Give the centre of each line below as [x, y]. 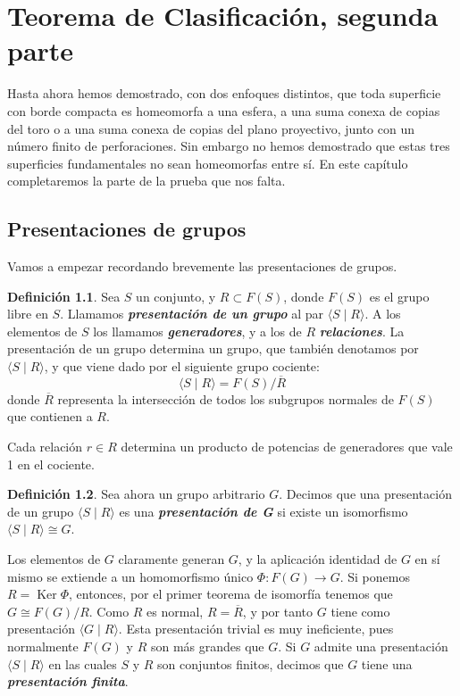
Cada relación [45, 447]
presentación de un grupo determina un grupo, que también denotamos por [213, 348]
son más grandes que [207, 646]
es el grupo [399, 296]
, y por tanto [278, 611]
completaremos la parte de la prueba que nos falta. [146, 181]
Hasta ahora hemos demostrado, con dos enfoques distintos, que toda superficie [224, 93]
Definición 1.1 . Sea [64, 296]
